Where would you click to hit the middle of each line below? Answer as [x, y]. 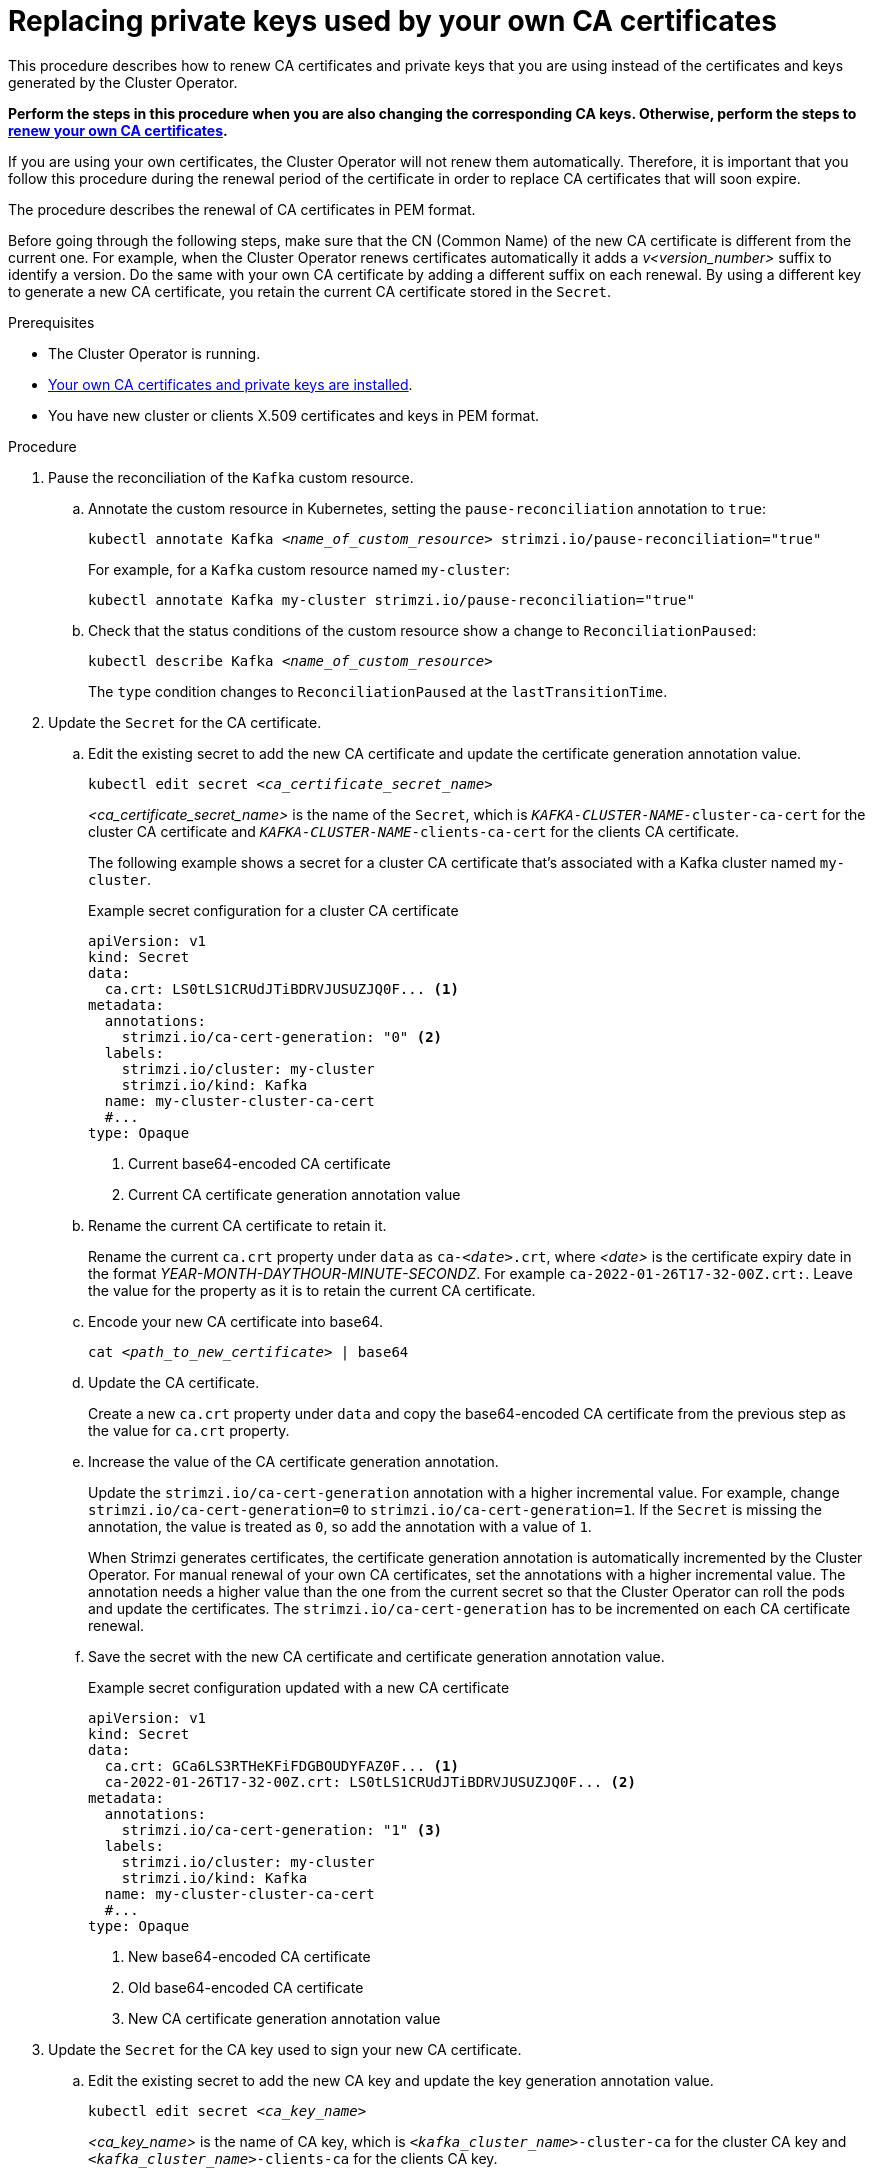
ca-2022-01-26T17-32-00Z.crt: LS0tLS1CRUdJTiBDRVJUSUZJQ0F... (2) [370, 1781]
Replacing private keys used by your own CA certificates [392, 21]
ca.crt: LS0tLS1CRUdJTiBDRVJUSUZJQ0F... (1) [281, 988]
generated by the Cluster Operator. [123, 82]
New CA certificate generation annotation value [284, 2018]
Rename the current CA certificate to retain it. [237, 1225]
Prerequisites [51, 322]
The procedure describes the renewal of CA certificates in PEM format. [242, 209]
